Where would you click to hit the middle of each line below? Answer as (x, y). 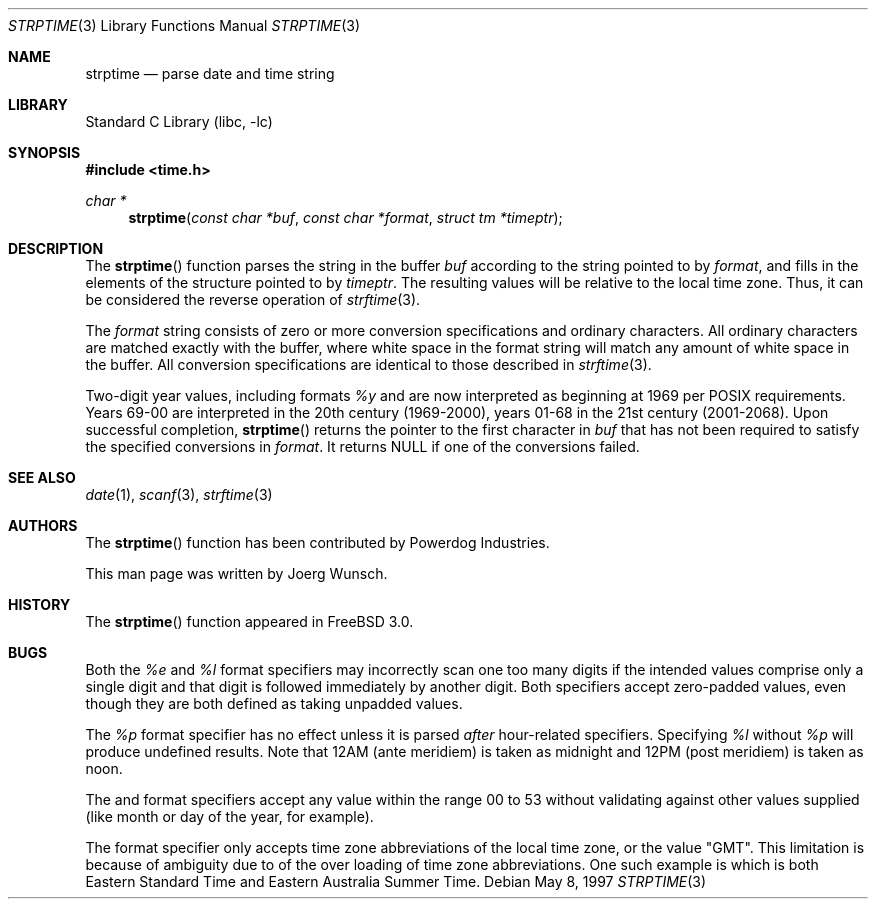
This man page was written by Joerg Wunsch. (236, 573)
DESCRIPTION (56, 248)
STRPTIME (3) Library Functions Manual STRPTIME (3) (184, 25)
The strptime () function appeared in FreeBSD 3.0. (249, 621)
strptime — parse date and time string (210, 73)
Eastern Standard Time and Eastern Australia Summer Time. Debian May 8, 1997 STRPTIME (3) (396, 881)
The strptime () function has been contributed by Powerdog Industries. (317, 542)
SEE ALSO (42, 477)
